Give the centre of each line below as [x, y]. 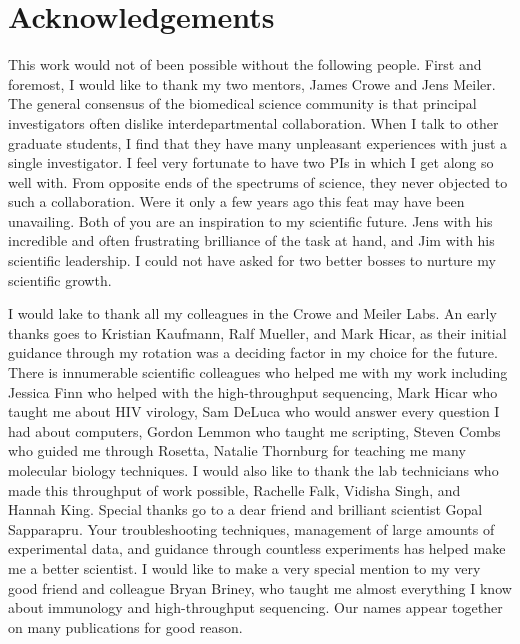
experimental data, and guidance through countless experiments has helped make [257, 548]
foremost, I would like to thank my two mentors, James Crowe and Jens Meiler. [252, 83]
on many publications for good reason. [125, 626]
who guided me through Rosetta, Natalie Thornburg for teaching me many [237, 450]
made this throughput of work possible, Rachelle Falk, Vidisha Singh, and [234, 489]
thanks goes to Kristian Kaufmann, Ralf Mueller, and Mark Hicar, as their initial [257, 332]
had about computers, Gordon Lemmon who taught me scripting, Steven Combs [254, 430]
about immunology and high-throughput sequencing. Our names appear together [255, 607]
